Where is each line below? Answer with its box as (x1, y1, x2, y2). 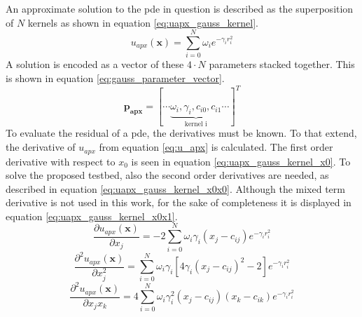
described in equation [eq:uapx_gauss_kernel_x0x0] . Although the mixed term (6, 181, 345, 196)
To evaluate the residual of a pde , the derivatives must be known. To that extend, (6, 126, 357, 140)
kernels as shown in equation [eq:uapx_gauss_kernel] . (27, 15, 258, 29)
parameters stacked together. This (209, 57, 355, 72)
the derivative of (6, 140, 76, 154)
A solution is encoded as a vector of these (6, 57, 184, 72)
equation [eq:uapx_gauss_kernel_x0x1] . (6, 208, 178, 223)
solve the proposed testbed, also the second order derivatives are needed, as (6, 168, 329, 182)
